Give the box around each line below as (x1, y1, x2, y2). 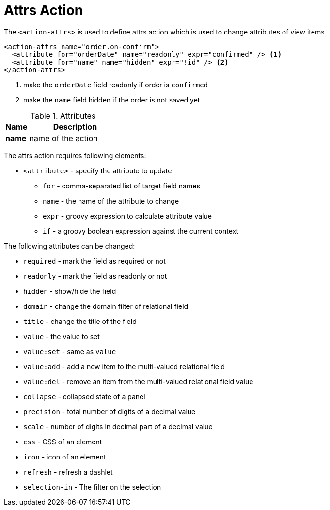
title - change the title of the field (23, 317, 137, 325)
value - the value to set (23, 332, 100, 340)
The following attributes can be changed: (4, 241, 135, 250)
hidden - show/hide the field (23, 287, 116, 295)
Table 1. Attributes (30, 110, 96, 120)
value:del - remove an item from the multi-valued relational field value (23, 377, 253, 386)
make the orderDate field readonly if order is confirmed (23, 80, 208, 89)
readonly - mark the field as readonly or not (23, 272, 167, 280)
